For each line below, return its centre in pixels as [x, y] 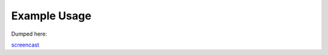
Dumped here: [29, 34]
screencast [25, 45]
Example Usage [51, 16]
